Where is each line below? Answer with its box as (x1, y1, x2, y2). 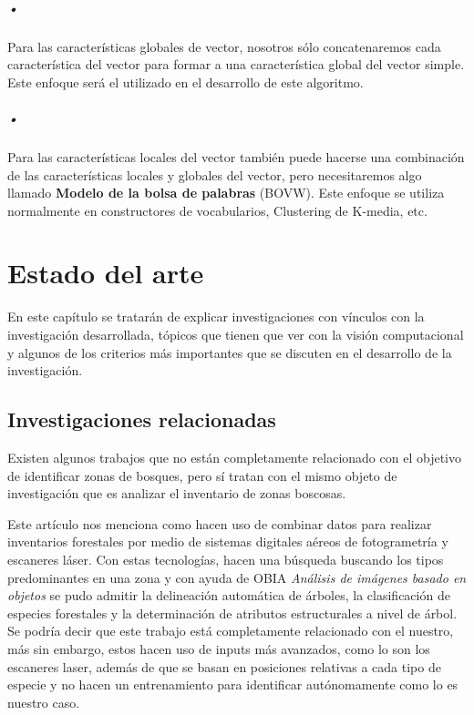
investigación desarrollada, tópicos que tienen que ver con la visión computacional (7, 325, 464, 343)
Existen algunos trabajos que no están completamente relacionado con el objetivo (7, 447, 461, 466)
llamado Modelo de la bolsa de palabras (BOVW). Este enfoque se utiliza (7, 183, 445, 202)
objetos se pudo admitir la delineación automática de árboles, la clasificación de (7, 586, 450, 605)
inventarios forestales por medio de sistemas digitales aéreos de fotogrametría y (7, 532, 448, 551)
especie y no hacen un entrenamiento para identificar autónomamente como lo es (7, 675, 459, 694)
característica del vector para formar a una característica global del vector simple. (7, 55, 465, 74)
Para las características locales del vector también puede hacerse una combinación (7, 147, 465, 166)
